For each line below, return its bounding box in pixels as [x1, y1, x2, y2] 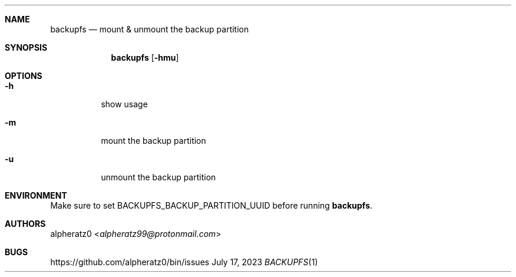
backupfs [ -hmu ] [111, 52, 179, 62]
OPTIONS [5, 71, 42, 81]
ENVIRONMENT [5, 190, 67, 200]
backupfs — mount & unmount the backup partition [50, 24, 249, 34]
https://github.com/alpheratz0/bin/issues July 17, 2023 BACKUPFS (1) [50, 257, 318, 267]
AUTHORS [5, 219, 46, 229]
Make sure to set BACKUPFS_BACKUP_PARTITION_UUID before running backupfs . [50, 200, 373, 210]
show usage [101, 99, 148, 109]
